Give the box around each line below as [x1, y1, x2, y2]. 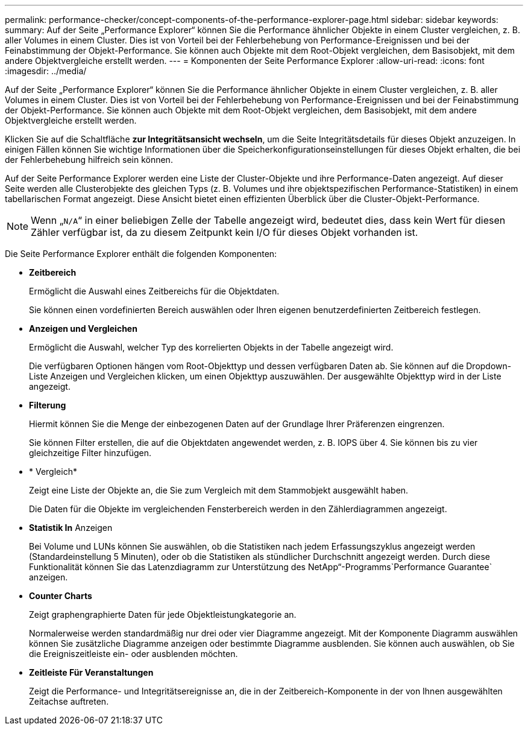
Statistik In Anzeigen [29, 522, 113, 533]
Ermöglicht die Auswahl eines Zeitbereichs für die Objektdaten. [29, 286, 280, 296]
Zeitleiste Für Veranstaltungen [29, 667, 154, 678]
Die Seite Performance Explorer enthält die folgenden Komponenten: [5, 249, 277, 259]
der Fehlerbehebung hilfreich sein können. [5, 154, 173, 165]
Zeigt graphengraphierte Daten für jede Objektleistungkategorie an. [29, 609, 297, 620]
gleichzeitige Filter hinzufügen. [29, 448, 152, 458]
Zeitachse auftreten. [29, 696, 109, 706]
